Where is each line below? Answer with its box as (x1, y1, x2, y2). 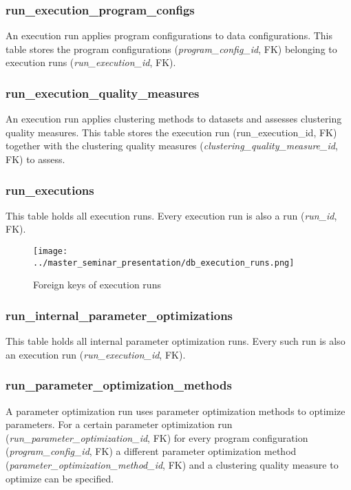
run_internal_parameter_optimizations (6, 306, 233, 323)
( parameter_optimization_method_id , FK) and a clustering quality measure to (6, 457, 339, 471)
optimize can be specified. (6, 471, 114, 485)
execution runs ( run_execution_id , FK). (6, 55, 176, 70)
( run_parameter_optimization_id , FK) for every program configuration (6, 430, 308, 445)
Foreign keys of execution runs (33, 277, 161, 292)
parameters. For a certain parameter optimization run (6, 417, 233, 432)
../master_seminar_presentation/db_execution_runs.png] (33, 257, 295, 268)
